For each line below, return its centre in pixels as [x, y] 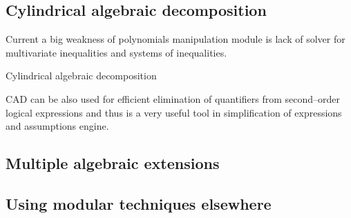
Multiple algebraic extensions [113, 163]
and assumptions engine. [57, 126]
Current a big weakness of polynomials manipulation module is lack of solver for [175, 39]
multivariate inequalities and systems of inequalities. [116, 52]
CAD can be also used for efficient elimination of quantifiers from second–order [173, 98]
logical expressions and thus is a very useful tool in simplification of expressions [174, 112]
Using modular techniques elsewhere [139, 203]
